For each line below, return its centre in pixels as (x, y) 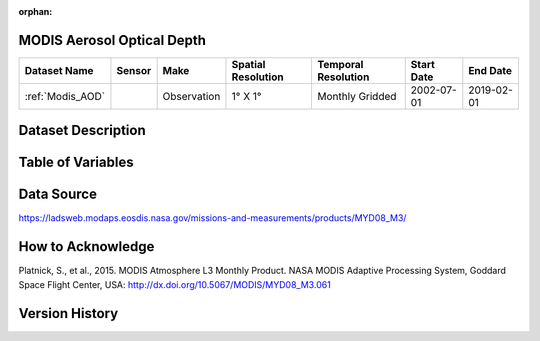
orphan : (35, 11)
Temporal (340, 64)
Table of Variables (76, 162)
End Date (490, 70)
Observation (191, 96)
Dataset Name (59, 70)
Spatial (248, 64)
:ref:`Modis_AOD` (65, 96)
